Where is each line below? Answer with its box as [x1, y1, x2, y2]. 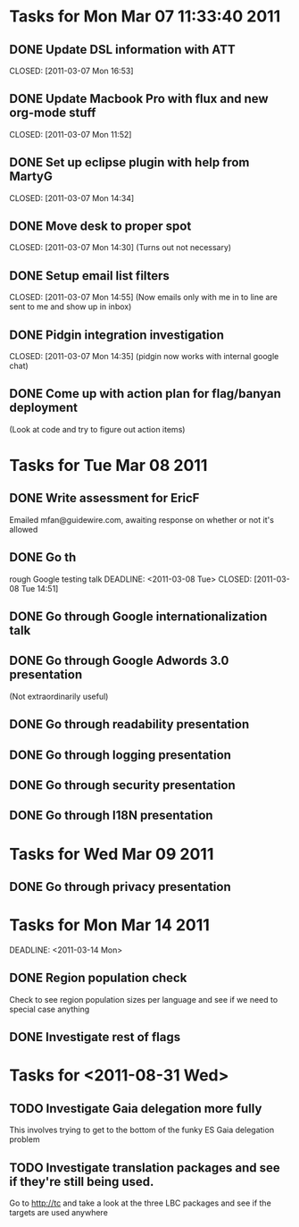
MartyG [9, 169, 54, 184]
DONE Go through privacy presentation [9, 879, 232, 895]
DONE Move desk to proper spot [9, 219, 192, 234]
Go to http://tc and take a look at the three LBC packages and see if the [9, 1198, 272, 1208]
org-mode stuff [9, 105, 96, 121]
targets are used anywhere [9, 1206, 109, 1217]
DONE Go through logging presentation [9, 747, 232, 762]
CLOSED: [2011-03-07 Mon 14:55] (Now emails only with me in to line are [9, 292, 278, 303]
